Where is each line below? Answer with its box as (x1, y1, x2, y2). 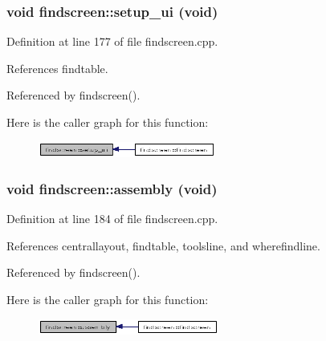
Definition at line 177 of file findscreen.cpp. (6, 33, 218, 50)
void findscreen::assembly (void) (6, 178, 218, 198)
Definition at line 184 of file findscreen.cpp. (6, 210, 218, 227)
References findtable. (6, 59, 108, 76)
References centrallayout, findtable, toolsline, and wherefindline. (6, 237, 320, 254)
